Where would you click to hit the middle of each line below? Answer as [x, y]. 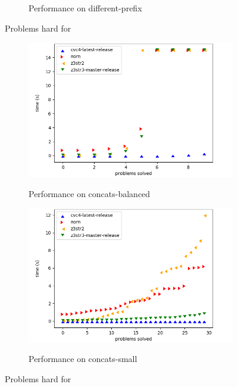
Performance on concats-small [83, 359]
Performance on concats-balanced [90, 193]
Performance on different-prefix [85, 8]
